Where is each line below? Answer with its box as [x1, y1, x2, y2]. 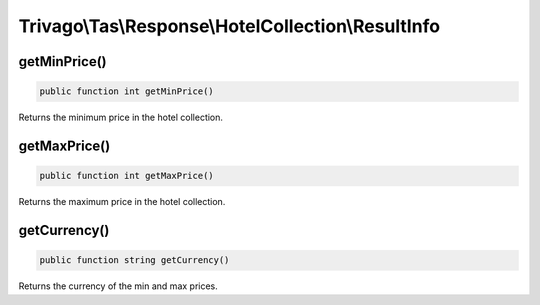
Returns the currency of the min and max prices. [18, 280, 219, 292]
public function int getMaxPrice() [39, 170, 214, 182]
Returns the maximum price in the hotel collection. [18, 196, 226, 208]
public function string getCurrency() [39, 255, 230, 266]
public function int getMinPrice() [39, 86, 214, 97]
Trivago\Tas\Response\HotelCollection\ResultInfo [18, 15, 440, 37]
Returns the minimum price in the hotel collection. [18, 111, 224, 124]
